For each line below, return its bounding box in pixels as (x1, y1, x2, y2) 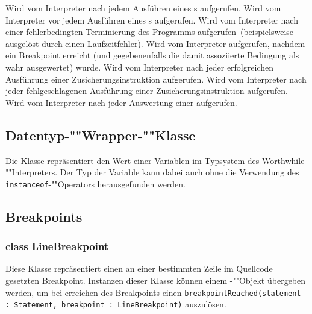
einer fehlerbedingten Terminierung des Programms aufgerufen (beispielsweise (5, 25, 294, 38)
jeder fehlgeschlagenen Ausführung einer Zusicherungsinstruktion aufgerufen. (5, 84, 288, 97)
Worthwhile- (261, 154, 308, 166)
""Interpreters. (5, 166, 58, 178)
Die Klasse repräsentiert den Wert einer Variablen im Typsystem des (5, 154, 260, 166)
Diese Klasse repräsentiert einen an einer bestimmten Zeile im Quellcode (5, 262, 273, 275)
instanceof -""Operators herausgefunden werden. (5, 177, 186, 190)
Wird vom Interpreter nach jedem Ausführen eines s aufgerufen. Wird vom (5, 2, 281, 14)
